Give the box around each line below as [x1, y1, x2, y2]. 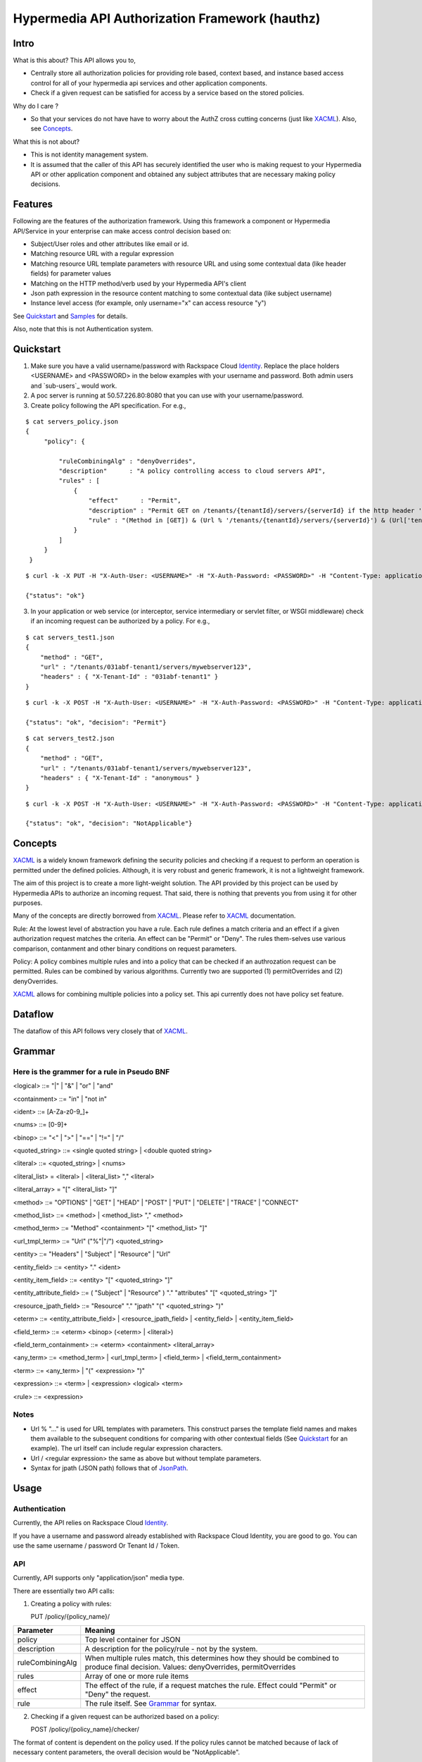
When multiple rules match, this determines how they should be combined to [84, 1653, 339, 1663]
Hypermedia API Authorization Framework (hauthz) [13, 11, 321, 26]
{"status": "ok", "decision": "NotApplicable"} [25, 820, 193, 827]
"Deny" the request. [84, 1689, 151, 1699]
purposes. [13, 899, 43, 907]
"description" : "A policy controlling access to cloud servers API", [58, 467, 326, 475]
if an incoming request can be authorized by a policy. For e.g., [30, 617, 210, 625]
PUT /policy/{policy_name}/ [30, 1613, 110, 1621]
